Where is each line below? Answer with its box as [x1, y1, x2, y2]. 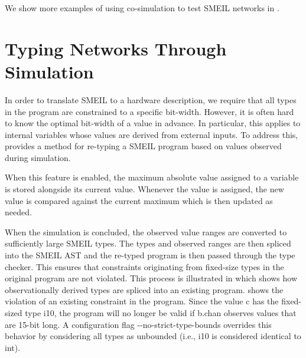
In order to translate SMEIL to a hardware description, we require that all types [5, 93, 297, 106]
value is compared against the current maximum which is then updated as [5, 194, 273, 206]
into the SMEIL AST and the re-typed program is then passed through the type [5, 249, 295, 261]
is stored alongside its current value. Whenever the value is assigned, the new [5, 183, 284, 195]
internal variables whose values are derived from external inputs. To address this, [5, 128, 298, 140]
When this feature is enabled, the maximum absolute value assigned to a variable [5, 171, 299, 183]
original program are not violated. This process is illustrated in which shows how [5, 272, 298, 284]
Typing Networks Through [5, 36, 227, 60]
